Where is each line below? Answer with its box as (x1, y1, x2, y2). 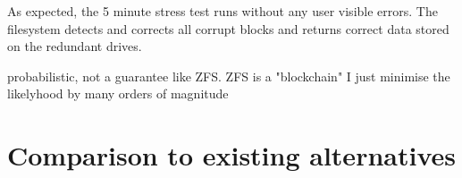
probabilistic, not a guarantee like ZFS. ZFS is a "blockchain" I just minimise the (7, 66, 450, 85)
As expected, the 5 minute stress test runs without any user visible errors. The (7, 2, 438, 20)
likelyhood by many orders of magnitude (7, 84, 229, 103)
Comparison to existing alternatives (7, 137, 456, 174)
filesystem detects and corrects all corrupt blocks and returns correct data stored (7, 19, 449, 38)
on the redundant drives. (7, 37, 142, 55)
